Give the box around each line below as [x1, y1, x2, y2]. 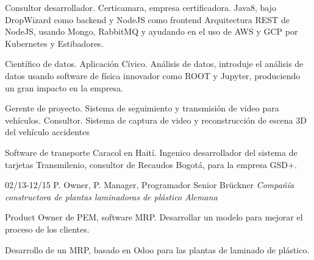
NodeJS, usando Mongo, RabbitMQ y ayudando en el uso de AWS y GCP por [5, 25, 298, 38]
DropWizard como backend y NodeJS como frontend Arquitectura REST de [5, 13, 290, 26]
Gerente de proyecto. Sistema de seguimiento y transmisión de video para [5, 102, 279, 114]
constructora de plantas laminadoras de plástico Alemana [5, 190, 218, 203]
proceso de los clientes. [5, 222, 90, 235]
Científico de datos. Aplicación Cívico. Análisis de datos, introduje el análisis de [5, 57, 304, 70]
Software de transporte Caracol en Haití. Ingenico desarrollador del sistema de [5, 146, 298, 158]
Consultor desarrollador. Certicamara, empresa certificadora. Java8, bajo [5, 1, 276, 13]
